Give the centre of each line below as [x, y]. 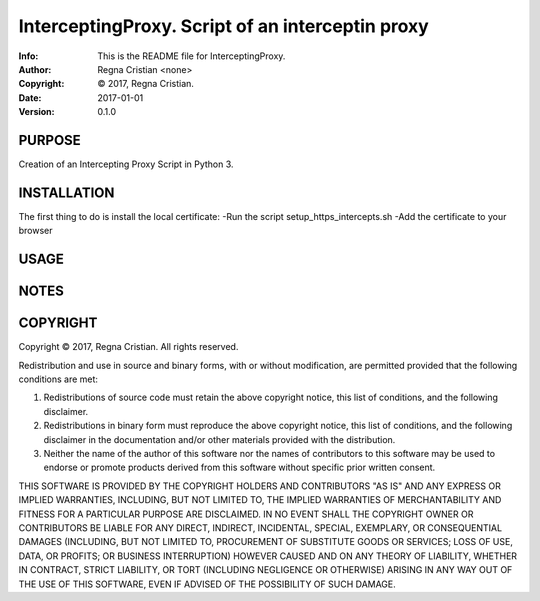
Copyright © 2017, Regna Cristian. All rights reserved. [128, 347]
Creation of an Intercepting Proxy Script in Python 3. [126, 164]
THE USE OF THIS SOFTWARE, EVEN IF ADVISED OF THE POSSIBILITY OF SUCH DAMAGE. [207, 584]
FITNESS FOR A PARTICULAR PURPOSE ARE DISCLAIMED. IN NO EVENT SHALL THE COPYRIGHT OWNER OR [246, 514]
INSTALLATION [66, 192]
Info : [28, 56]
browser [36, 231]
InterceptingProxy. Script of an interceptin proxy [223, 26]
